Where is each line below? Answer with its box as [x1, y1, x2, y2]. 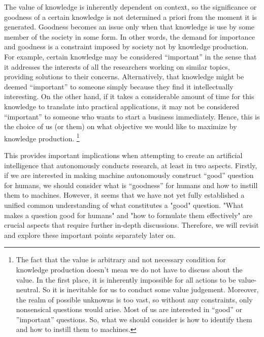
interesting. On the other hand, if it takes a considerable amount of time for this [4, 91, 254, 102]
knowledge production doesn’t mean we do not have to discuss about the [16, 264, 243, 274]
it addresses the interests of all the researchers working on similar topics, [4, 61, 230, 72]
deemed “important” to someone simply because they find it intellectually [4, 81, 234, 91]
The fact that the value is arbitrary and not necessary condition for [16, 254, 226, 265]
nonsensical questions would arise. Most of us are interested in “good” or [16, 304, 243, 315]
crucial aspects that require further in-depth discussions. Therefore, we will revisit [4, 220, 259, 230]
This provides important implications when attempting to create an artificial [4, 149, 243, 160]
